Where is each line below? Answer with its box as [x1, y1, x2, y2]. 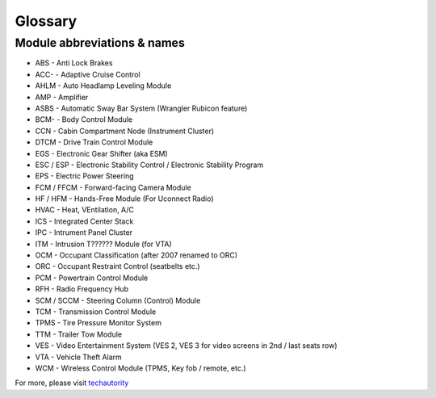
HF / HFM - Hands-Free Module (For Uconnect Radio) [35, 194, 214, 203]
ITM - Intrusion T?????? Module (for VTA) [35, 239, 173, 249]
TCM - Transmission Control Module [35, 307, 157, 316]
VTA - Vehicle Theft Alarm [35, 352, 123, 362]
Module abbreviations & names [15, 36, 185, 50]
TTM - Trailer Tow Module [35, 329, 123, 339]
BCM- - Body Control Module [35, 115, 133, 124]
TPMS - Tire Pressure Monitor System [35, 318, 161, 328]
